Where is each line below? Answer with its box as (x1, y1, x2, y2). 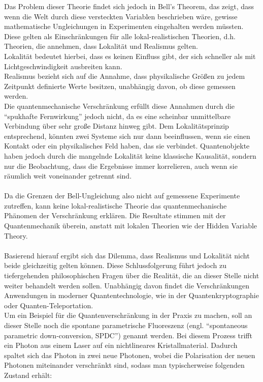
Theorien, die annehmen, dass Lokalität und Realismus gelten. (4, 41, 198, 51)
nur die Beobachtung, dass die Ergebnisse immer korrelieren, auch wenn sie (4, 160, 238, 171)
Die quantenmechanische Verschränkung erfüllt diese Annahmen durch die (4, 100, 235, 111)
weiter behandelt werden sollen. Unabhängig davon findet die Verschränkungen (4, 280, 249, 290)
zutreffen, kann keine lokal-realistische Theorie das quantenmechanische (4, 200, 227, 211)
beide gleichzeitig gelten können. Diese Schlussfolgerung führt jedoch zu (4, 260, 227, 271)
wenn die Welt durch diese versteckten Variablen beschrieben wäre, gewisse (4, 11, 238, 21)
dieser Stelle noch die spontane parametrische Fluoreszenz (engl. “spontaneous (4, 320, 248, 330)
